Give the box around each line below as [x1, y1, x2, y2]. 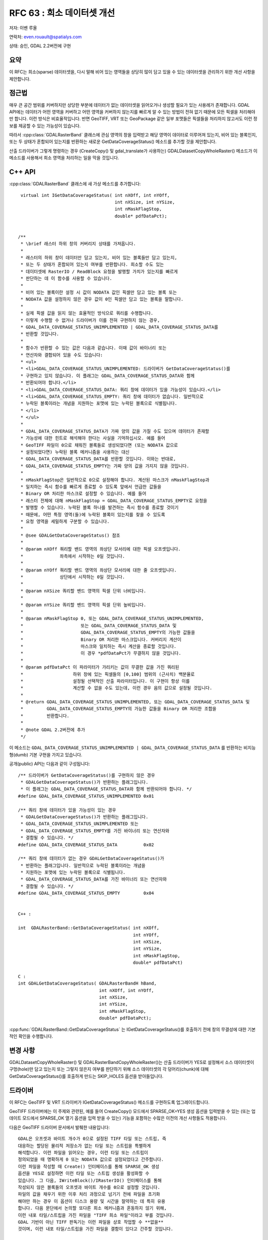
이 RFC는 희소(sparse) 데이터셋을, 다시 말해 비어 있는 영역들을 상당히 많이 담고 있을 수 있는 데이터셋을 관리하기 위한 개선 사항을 [9, 69, 256, 75]
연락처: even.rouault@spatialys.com [9, 34, 82, 40]
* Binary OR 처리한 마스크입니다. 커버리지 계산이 [20, 636, 182, 642]
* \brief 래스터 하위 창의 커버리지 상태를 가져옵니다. [20, 241, 136, 247]
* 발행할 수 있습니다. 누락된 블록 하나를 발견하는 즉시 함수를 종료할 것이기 [20, 505, 179, 510]
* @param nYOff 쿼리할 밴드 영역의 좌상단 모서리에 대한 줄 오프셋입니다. [20, 567, 177, 573]
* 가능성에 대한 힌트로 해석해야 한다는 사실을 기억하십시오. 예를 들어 [20, 435, 166, 441]
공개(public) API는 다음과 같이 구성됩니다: [9, 761, 90, 767]
